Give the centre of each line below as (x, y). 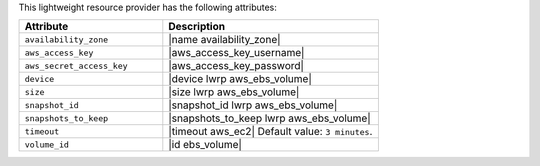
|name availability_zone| (224, 40)
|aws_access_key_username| (236, 53)
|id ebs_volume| (205, 145)
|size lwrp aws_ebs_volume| (234, 92)
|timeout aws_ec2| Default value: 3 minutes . (270, 132)
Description (196, 27)
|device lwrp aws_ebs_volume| (240, 79)
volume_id (47, 144)
